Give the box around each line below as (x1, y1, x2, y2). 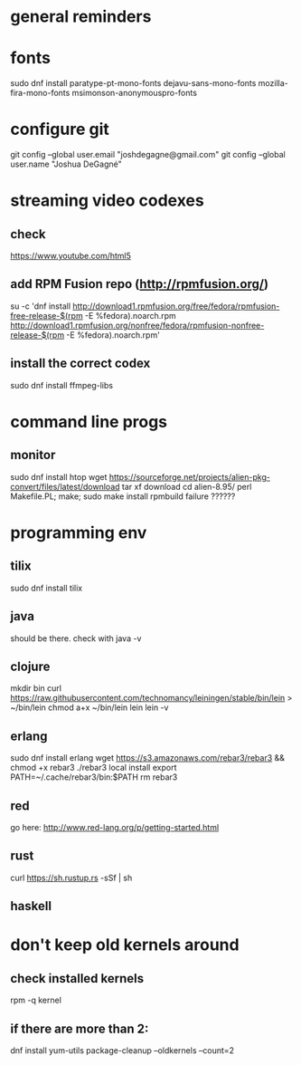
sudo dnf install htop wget (10, 471, 108, 482)
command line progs (10, 411, 168, 432)
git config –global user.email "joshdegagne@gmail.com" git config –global (10, 149, 286, 160)
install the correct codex (10, 356, 151, 371)
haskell (10, 898, 52, 914)
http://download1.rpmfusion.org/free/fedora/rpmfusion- (72, 301, 280, 312)
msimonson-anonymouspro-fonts (71, 88, 198, 99)
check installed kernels (10, 971, 145, 986)
